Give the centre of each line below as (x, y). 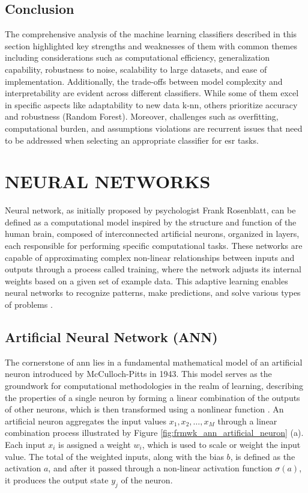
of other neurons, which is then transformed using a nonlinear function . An (144, 409)
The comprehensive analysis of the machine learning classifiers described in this (151, 34)
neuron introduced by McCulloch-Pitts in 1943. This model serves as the (138, 374)
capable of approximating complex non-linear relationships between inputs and (150, 257)
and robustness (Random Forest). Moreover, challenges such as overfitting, (142, 116)
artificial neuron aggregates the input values (86, 421)
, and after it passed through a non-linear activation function (160, 468)
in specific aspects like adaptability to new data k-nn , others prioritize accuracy (151, 104)
